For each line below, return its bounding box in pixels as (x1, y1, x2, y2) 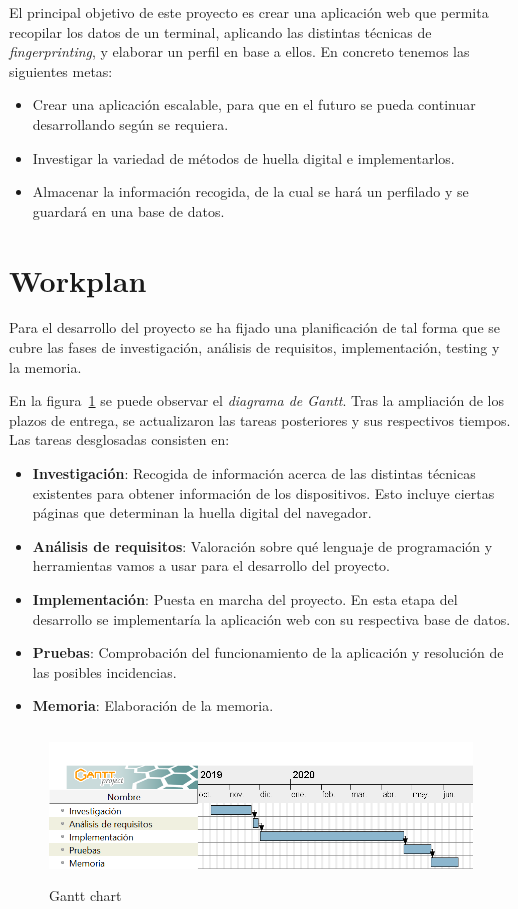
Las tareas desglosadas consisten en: (9, 429, 230, 450)
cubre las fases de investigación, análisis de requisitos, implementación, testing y (9, 337, 500, 358)
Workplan (9, 259, 147, 300)
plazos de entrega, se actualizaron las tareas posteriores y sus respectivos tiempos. (9, 409, 511, 430)
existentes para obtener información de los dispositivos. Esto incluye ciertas (32, 482, 495, 503)
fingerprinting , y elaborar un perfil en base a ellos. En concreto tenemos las (9, 41, 470, 62)
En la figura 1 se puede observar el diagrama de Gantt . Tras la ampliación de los (9, 390, 504, 411)
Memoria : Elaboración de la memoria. (32, 695, 274, 716)
